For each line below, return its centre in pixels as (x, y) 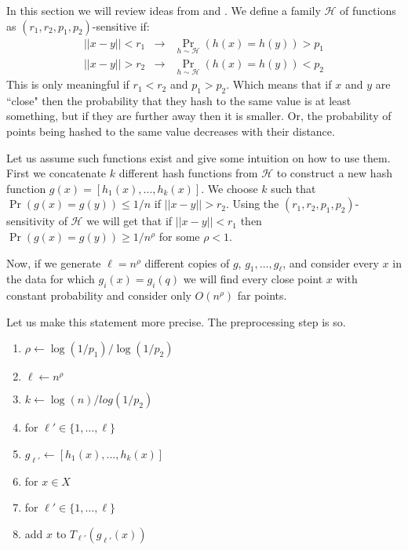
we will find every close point (253, 279)
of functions (368, 10)
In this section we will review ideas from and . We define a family (164, 10)
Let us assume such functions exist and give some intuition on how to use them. (199, 157)
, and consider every (331, 262)
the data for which (51, 279)
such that (293, 188)
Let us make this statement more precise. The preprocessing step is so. (176, 321)
